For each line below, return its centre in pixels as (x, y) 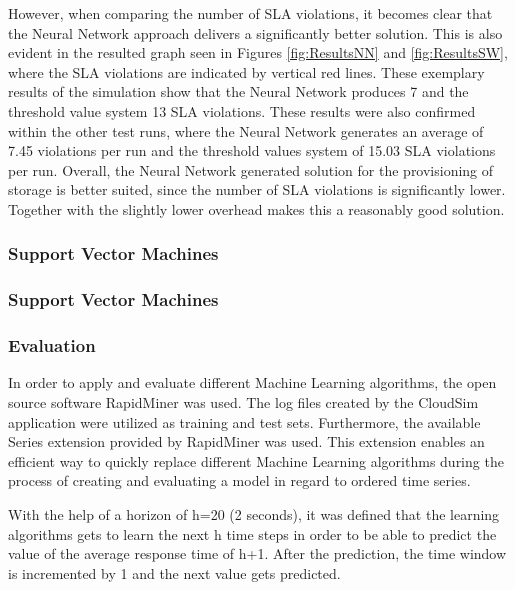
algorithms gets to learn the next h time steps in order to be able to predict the (252, 533)
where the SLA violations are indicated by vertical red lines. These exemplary (246, 71)
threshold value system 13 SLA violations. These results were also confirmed (242, 110)
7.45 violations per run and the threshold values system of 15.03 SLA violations (252, 150)
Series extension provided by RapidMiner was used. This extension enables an (246, 441)
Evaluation (52, 345)
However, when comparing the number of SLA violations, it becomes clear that (250, 13)
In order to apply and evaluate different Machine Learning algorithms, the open (252, 382)
